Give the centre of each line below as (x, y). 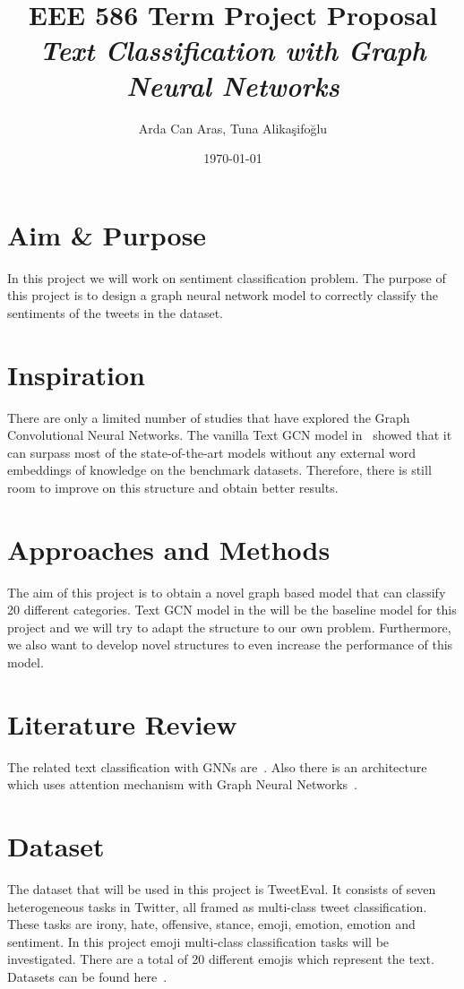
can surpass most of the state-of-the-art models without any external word (211, 452)
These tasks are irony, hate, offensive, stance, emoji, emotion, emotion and (211, 924)
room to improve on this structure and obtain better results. (173, 487)
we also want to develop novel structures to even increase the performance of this (230, 645)
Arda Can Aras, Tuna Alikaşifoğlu (233, 128)
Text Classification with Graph (233, 50)
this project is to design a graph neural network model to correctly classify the (223, 295)
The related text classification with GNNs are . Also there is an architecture (217, 766)
